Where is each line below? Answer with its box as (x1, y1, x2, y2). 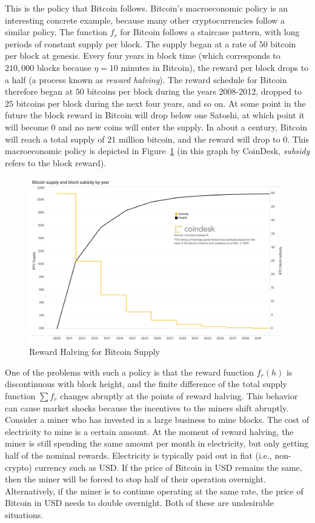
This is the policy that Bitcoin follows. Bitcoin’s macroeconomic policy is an (5, 2, 288, 14)
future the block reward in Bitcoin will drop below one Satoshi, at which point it (5, 109, 305, 121)
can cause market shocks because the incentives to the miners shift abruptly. (5, 401, 289, 414)
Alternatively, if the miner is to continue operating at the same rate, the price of (5, 484, 303, 497)
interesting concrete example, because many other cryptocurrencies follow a (5, 13, 285, 26)
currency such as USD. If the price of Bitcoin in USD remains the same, (35, 461, 302, 473)
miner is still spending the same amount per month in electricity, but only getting (5, 437, 309, 450)
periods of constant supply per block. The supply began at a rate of (5, 37, 257, 50)
